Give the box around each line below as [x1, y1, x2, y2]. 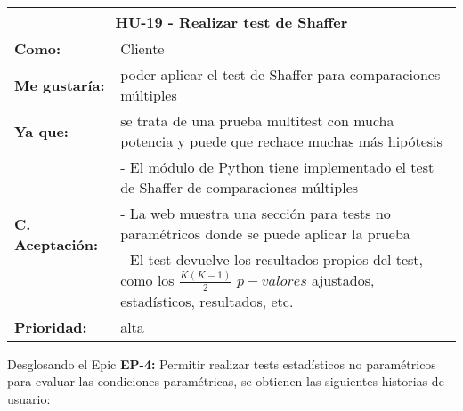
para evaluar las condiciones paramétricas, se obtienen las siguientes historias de [7, 372, 444, 391]
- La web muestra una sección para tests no [120, 203, 391, 223]
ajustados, [311, 270, 375, 290]
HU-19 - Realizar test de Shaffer [115, 12, 348, 32]
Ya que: [14, 120, 69, 141]
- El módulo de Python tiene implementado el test [120, 157, 435, 177]
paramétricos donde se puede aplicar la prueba [120, 223, 410, 244]
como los [120, 270, 175, 290]
